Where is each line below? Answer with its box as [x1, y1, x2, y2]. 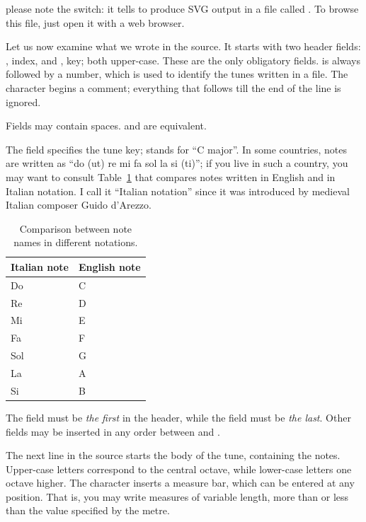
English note [78, 259, 141, 274]
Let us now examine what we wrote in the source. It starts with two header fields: [6, 39, 361, 54]
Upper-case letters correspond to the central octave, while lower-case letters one [6, 461, 352, 476]
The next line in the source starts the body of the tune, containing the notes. [6, 448, 341, 463]
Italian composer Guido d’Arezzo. [6, 197, 151, 212]
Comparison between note [19, 221, 132, 236]
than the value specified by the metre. [6, 503, 170, 518]
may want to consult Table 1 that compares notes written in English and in [6, 169, 336, 184]
